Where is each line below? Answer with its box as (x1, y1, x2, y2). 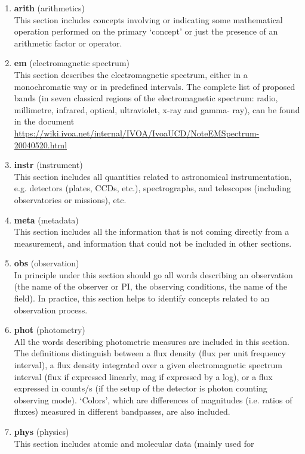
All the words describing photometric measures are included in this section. (14, 335, 289, 347)
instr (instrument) (14, 158, 83, 171)
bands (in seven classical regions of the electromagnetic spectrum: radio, (14, 92, 278, 104)
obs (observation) (14, 257, 79, 269)
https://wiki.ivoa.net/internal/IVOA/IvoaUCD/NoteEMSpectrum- (14, 126, 260, 139)
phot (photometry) (14, 324, 85, 336)
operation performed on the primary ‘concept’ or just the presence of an (14, 25, 278, 38)
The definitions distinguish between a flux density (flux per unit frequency (14, 347, 286, 359)
